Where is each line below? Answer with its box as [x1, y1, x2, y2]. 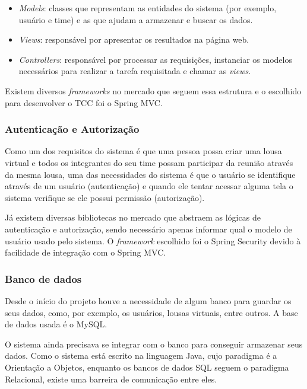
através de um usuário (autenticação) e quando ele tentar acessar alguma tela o [5, 180, 293, 192]
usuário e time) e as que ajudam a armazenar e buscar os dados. [18, 13, 253, 25]
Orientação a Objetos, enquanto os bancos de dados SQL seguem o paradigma [5, 361, 289, 373]
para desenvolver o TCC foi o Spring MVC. [5, 96, 163, 109]
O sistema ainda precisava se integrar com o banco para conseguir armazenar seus [5, 337, 303, 350]
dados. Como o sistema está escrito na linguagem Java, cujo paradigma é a [5, 349, 277, 362]
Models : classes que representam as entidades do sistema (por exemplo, [18, 2, 277, 14]
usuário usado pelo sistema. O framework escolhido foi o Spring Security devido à [5, 234, 301, 247]
